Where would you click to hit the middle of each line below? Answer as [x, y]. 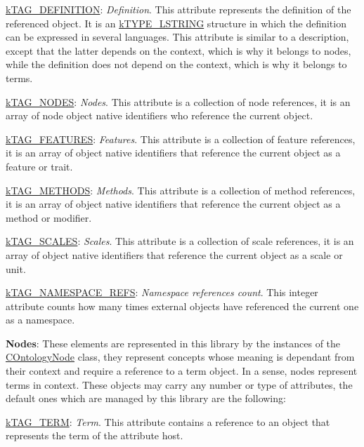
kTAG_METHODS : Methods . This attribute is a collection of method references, [181, 190]
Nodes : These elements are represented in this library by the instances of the [173, 343]
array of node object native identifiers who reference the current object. [160, 115]
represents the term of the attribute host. [95, 435]
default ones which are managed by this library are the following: [146, 398]
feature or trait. [39, 166]
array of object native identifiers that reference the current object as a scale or [174, 254]
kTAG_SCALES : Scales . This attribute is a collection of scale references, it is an [180, 241]
